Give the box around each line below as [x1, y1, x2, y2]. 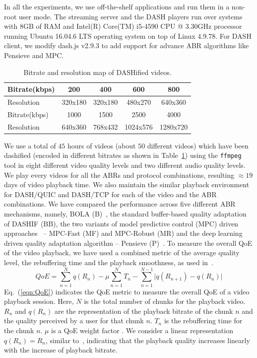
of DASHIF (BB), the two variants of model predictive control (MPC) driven [4, 218, 239, 228]
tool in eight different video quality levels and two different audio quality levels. [4, 160, 246, 170]
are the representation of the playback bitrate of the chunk [54, 305, 233, 316]
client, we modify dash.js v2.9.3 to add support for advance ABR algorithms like [4, 40, 249, 51]
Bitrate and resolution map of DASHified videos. [23, 67, 172, 77]
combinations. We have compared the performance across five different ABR [4, 199, 236, 209]
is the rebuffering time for [164, 315, 243, 326]
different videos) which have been [147, 140, 249, 150]
